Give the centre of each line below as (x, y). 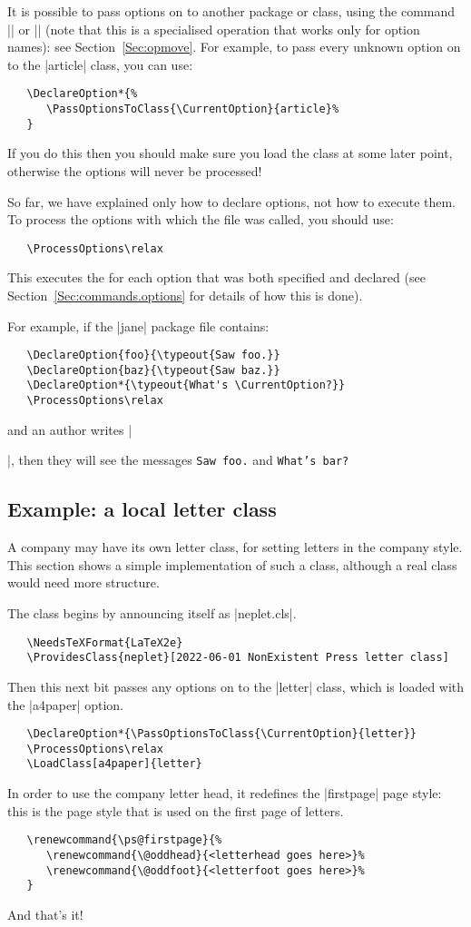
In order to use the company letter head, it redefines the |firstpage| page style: (225, 793)
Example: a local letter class (142, 509)
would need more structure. (83, 582)
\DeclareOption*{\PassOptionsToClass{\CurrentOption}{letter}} (222, 734)
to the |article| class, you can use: (100, 64)
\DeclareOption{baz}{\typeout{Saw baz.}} (153, 370)
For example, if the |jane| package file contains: (138, 325)
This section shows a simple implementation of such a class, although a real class (232, 564)
